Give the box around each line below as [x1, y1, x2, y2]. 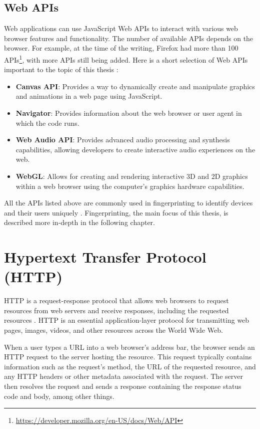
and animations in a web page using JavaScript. [15, 91, 162, 101]
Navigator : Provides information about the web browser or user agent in [15, 108, 242, 118]
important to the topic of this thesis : [4, 64, 118, 75]
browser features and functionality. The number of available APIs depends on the [4, 33, 253, 43]
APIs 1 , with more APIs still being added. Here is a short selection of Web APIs [4, 53, 248, 65]
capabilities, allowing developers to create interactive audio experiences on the [15, 144, 255, 154]
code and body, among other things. [4, 390, 114, 401]
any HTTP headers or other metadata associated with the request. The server [4, 371, 243, 381]
